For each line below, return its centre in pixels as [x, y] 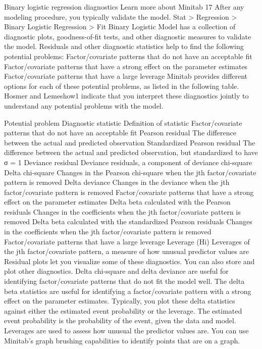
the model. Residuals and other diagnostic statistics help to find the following [124, 46]
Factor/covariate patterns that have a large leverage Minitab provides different [126, 76]
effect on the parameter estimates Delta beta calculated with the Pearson [117, 202]
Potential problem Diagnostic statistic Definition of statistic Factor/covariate [123, 122]
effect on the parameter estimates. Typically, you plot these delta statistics [120, 301]
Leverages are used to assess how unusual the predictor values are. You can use [126, 330]
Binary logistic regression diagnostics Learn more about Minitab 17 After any [124, 7]
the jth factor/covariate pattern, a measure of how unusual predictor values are [127, 251]
